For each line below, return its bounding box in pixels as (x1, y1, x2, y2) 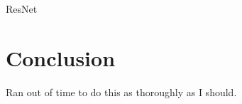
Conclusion (6, 43, 116, 72)
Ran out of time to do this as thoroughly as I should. (6, 84, 237, 99)
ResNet (6, 1, 38, 16)
